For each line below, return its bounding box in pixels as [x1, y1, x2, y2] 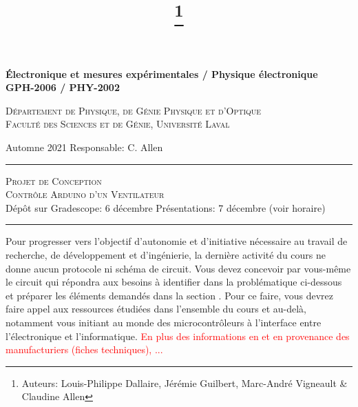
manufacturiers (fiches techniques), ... [6, 342, 163, 357]
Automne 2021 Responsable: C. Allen [6, 140, 163, 155]
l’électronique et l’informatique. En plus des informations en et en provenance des [6, 328, 350, 343]
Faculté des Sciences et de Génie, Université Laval [6, 117, 230, 131]
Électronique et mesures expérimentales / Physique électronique [6, 66, 318, 81]
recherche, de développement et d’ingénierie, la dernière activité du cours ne [6, 248, 326, 262]
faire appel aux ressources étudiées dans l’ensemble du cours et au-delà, [6, 301, 306, 316]
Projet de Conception [6, 173, 102, 188]
